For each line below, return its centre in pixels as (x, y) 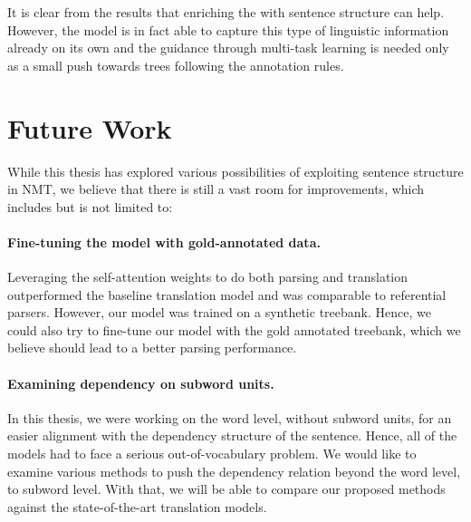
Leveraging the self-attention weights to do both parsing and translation (208, 277)
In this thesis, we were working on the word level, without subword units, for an (230, 417)
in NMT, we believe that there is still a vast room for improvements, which (216, 189)
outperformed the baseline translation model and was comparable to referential (227, 294)
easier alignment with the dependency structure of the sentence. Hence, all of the (232, 435)
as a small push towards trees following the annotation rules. (176, 65)
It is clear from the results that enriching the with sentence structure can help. (226, 12)
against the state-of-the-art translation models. (137, 506)
